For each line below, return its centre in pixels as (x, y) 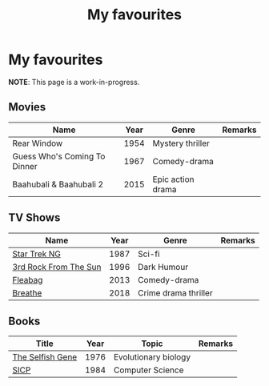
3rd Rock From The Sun (57, 267)
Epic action (173, 179)
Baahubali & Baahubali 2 (58, 184)
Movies (27, 107)
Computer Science (149, 370)
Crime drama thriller (175, 292)
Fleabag (28, 279)
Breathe (27, 292)
